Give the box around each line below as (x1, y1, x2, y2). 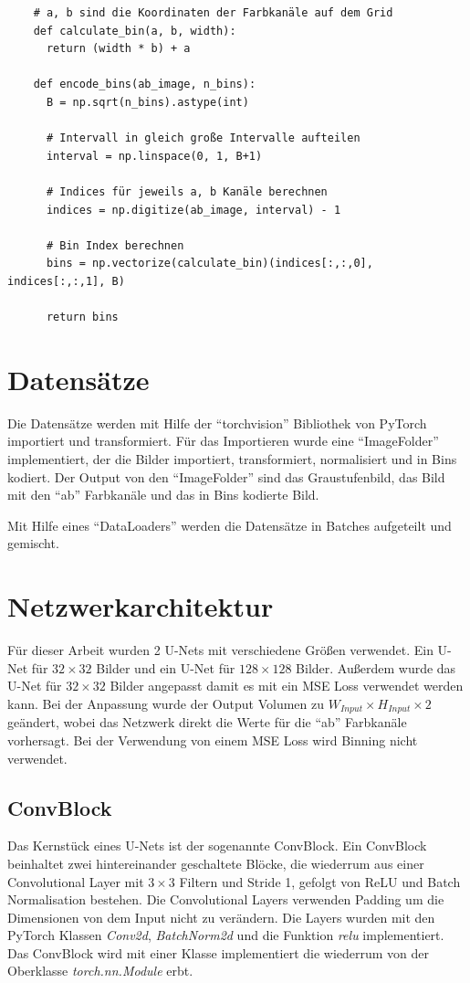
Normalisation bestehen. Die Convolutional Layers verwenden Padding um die (7, 890, 444, 909)
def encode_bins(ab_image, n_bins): (33, 78, 256, 91)
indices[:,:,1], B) (7, 274, 125, 288)
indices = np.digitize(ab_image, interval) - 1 (46, 203, 341, 217)
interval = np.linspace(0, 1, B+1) (46, 149, 263, 163)
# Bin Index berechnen (46, 238, 184, 252)
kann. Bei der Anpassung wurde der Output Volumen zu (7, 693, 325, 713)
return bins (46, 311, 119, 324)
